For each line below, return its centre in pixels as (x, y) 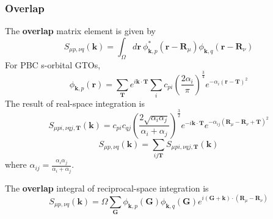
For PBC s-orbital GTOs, (53, 64)
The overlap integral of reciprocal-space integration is (107, 188)
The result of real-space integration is (75, 103)
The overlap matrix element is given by (81, 31)
